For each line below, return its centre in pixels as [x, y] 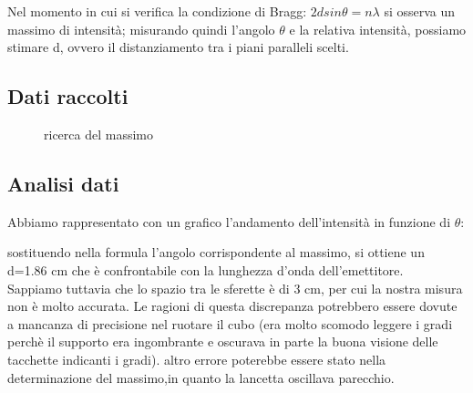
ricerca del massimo [98, 134]
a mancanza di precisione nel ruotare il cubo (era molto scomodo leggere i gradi [230, 323]
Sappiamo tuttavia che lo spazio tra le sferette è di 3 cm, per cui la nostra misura [235, 288]
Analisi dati [63, 183]
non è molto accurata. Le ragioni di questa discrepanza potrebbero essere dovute [232, 306]
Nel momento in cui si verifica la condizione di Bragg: [157, 11]
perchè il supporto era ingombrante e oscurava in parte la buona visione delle [223, 341]
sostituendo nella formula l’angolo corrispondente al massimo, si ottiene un [216, 252]
